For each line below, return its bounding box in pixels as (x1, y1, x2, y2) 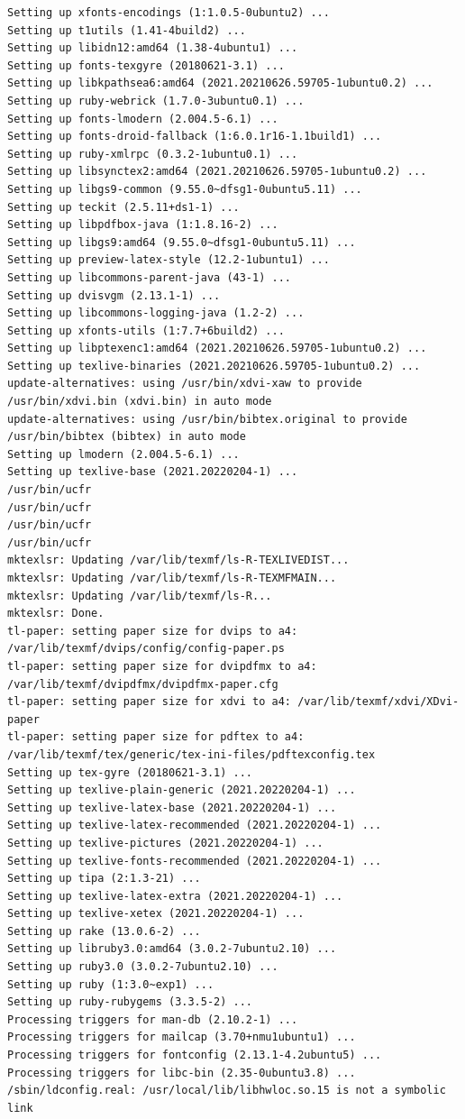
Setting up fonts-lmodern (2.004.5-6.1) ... (7, 112, 278, 125)
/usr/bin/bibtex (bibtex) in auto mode (7, 430, 246, 444)
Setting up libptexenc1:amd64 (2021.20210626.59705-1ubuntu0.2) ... (7, 342, 427, 355)
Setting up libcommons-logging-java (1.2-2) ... (7, 307, 305, 320)
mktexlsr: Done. (7, 607, 105, 620)
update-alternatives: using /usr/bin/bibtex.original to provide (7, 412, 407, 426)
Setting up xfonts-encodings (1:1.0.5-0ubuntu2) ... (7, 6, 330, 19)
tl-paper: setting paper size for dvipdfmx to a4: (7, 659, 317, 673)
